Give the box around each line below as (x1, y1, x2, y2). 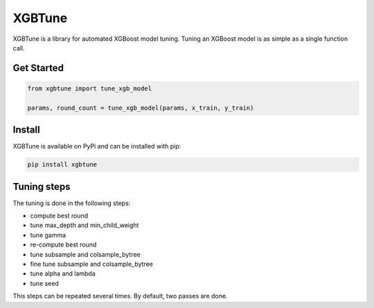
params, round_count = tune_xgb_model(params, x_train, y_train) (27, 104, 254, 112)
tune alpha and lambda (30, 269, 96, 278)
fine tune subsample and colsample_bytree (30, 260, 154, 269)
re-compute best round (30, 240, 97, 249)
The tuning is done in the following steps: (12, 199, 131, 207)
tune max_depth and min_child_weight (30, 221, 139, 229)
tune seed (30, 279, 59, 287)
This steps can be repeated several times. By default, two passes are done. (12, 292, 228, 300)
